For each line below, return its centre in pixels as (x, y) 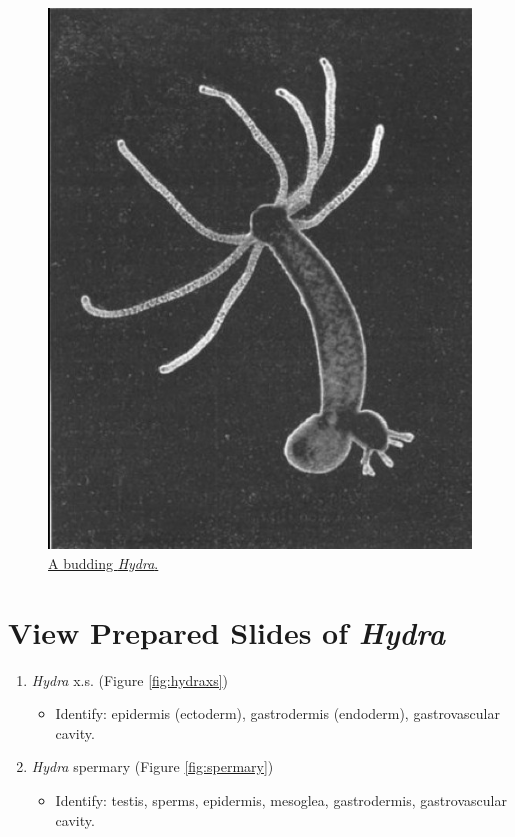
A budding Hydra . (103, 562)
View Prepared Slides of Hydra (227, 632)
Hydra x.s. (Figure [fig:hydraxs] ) (130, 679)
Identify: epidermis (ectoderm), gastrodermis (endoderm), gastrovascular (277, 713)
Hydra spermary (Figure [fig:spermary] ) (152, 766)
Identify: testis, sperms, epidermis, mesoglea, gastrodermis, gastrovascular (281, 799)
